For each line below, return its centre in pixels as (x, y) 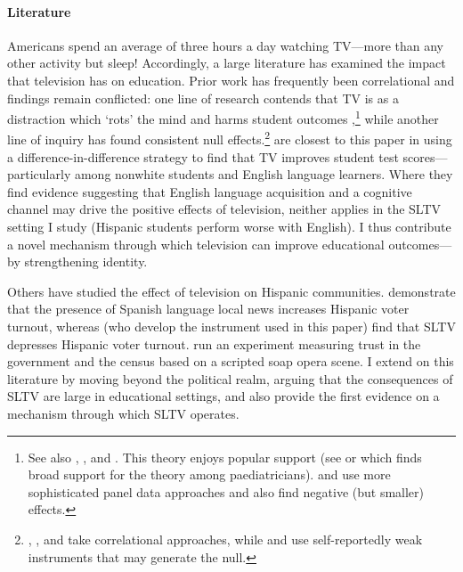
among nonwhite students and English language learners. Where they (264, 174)
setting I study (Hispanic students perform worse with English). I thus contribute (229, 227)
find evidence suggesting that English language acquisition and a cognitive (210, 191)
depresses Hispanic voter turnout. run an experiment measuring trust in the (214, 343)
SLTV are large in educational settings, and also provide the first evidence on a (223, 396)
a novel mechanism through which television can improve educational (196, 244)
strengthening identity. (86, 261)
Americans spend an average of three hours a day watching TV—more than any (226, 45)
